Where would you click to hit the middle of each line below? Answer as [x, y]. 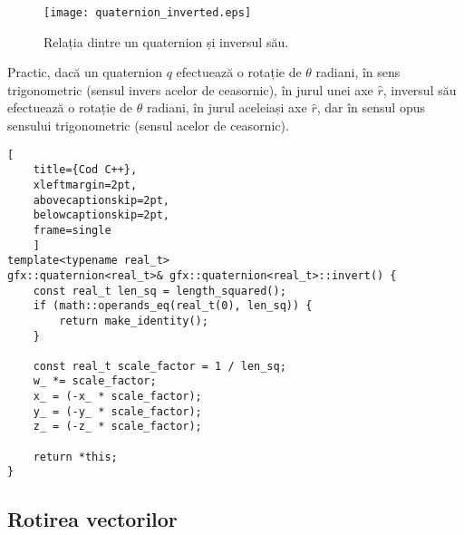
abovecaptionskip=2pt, [101, 200]
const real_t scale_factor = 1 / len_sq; [159, 366]
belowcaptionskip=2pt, [101, 215]
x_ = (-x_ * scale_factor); [117, 397]
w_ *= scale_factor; [95, 381]
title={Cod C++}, [85, 170]
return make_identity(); [134, 321]
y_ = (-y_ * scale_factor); [117, 411]
